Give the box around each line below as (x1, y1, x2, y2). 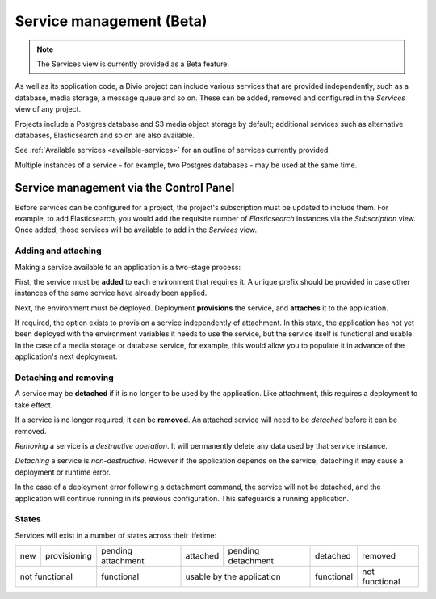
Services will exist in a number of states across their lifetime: (15, 530, 217, 540)
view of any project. (15, 104, 81, 114)
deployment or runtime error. (15, 467, 111, 477)
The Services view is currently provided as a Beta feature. (36, 59, 230, 69)
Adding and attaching (15, 245, 102, 256)
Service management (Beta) (15, 12, 208, 30)
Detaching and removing (15, 372, 115, 383)
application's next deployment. (15, 352, 118, 361)
